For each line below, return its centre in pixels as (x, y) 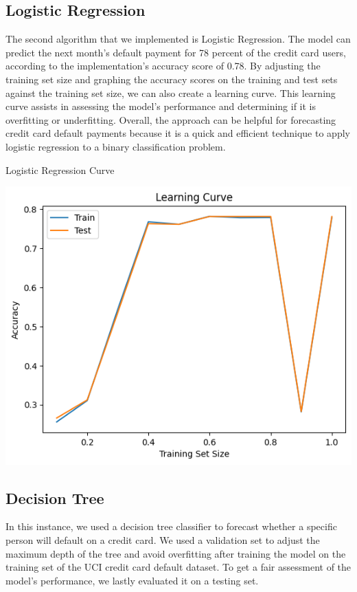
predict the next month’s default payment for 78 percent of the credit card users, (176, 52)
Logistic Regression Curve (60, 169)
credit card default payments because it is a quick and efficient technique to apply (178, 133)
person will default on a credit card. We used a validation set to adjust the (163, 539)
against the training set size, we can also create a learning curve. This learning (171, 92)
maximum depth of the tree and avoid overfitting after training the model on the (176, 553)
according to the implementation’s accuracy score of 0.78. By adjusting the (163, 66)
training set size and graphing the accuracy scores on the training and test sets (172, 79)
